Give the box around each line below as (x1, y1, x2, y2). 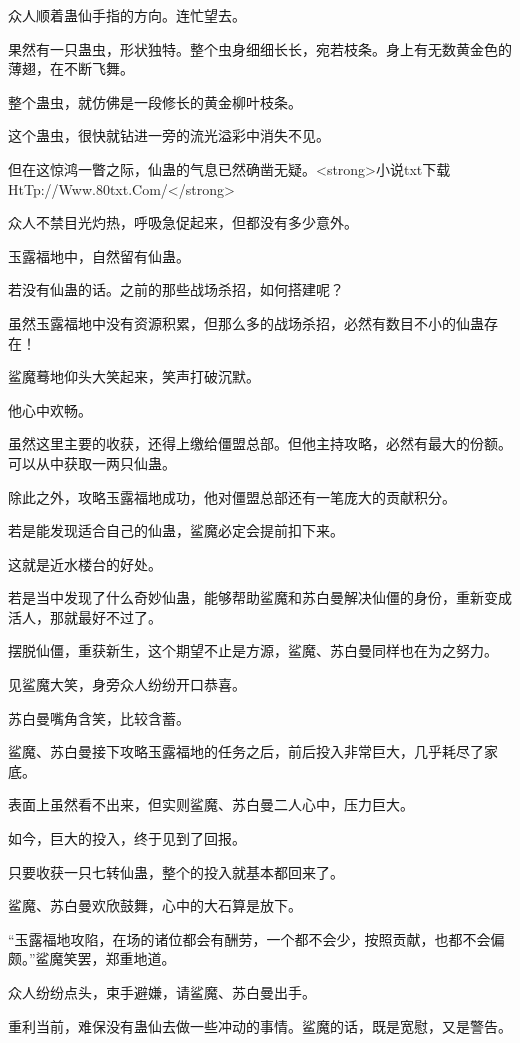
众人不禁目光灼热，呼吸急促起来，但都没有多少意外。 (8, 212, 358, 233)
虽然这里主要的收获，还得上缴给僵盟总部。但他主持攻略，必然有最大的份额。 (8, 433, 512, 454)
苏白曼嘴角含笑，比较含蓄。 (8, 707, 190, 728)
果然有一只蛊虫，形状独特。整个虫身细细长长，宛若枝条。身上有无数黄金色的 (8, 38, 512, 59)
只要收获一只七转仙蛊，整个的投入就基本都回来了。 (8, 861, 344, 882)
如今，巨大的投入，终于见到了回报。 (8, 828, 246, 849)
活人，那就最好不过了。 (8, 606, 162, 627)
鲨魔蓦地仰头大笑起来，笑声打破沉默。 (8, 366, 260, 387)
